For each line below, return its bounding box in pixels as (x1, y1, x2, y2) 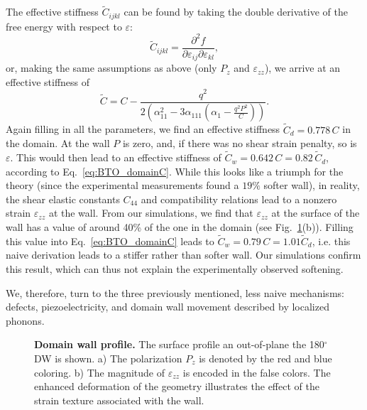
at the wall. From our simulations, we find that (48, 205, 253, 220)
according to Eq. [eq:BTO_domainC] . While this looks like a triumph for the (6, 163, 344, 178)
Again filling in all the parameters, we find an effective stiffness (6, 122, 280, 136)
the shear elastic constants (6, 191, 120, 206)
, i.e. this (312, 233, 351, 248)
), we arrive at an (264, 60, 341, 75)
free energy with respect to (6, 18, 122, 33)
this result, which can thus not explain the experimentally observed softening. (6, 261, 344, 276)
